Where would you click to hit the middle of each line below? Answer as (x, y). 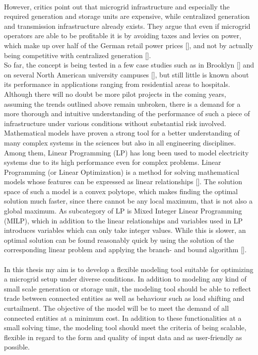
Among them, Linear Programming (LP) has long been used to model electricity (127, 152)
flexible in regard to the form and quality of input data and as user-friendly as (123, 337)
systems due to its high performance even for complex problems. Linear (113, 162)
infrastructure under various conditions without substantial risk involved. (115, 123)
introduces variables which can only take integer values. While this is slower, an (125, 230)
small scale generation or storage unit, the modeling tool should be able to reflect (128, 288)
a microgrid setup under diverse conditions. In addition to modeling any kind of (125, 279)
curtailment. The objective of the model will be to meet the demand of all (117, 308)
